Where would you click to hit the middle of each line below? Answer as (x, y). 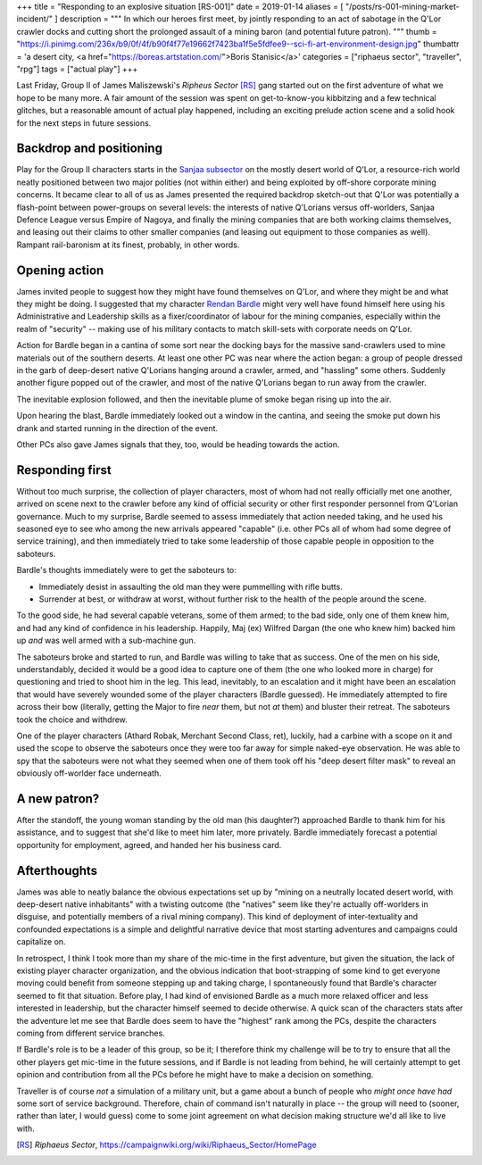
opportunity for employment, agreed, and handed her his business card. (149, 845)
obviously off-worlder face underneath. (89, 773)
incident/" (35, 19)
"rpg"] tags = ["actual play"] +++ (77, 69)
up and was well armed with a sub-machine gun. (106, 641)
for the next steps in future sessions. (84, 123)
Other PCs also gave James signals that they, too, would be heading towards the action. (178, 444)
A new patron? (58, 799)
